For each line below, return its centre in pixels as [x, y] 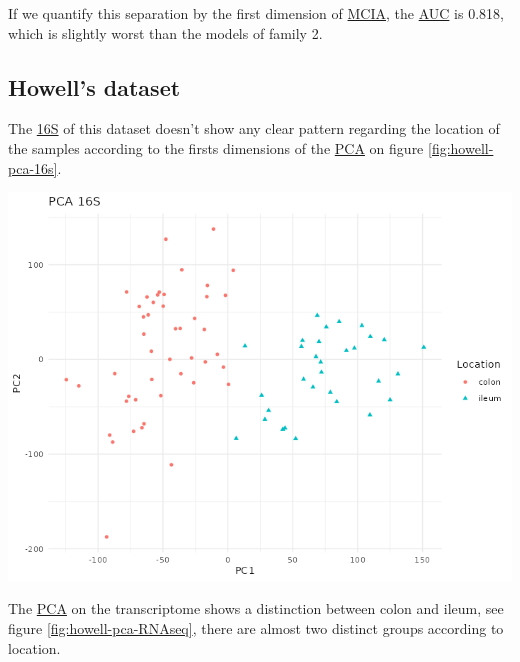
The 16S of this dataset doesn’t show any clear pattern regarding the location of [254, 128]
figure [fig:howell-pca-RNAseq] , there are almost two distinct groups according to [256, 627]
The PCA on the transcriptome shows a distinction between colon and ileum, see [256, 608]
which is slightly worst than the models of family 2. [165, 32]
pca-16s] [33, 167]
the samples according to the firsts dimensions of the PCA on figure [216, 147]
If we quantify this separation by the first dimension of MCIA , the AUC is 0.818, [256, 13]
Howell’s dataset [94, 86]
